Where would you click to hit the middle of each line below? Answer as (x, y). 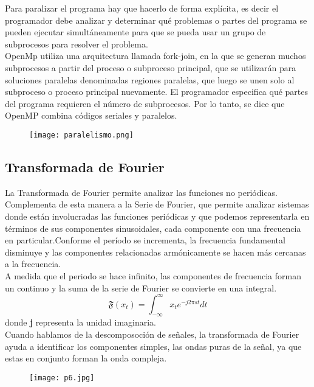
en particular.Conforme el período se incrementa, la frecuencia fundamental (145, 240)
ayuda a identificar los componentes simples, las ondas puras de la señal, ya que (153, 346)
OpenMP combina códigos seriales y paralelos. (91, 115)
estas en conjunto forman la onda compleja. (86, 358)
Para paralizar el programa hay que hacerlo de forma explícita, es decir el (142, 8)
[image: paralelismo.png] (81, 135)
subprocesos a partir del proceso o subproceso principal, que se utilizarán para (151, 67)
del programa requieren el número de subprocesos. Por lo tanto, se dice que (145, 103)
